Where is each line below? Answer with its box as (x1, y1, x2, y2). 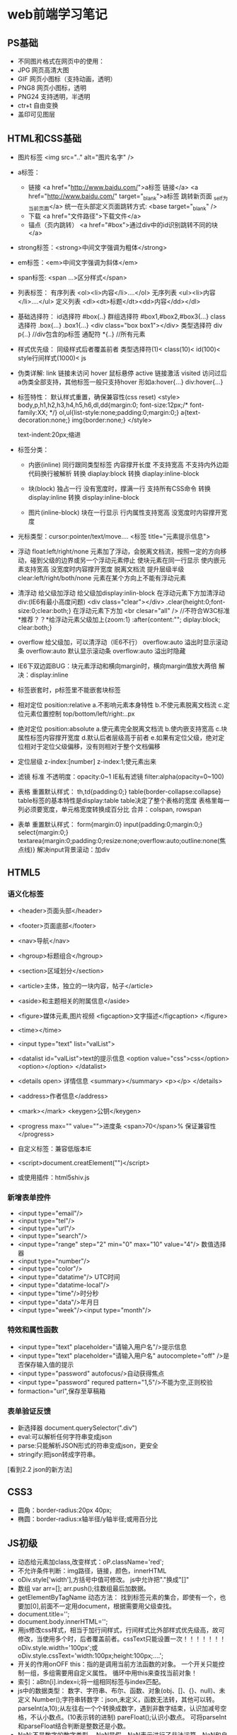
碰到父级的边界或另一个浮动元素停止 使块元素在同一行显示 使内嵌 (30, 556, 220, 565)
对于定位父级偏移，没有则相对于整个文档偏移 (30, 743, 161, 751)
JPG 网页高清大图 (17, 66, 69, 74)
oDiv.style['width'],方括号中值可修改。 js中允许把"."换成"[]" (17, 1575, 190, 1584)
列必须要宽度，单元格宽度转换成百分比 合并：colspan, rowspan (17, 805, 202, 814)
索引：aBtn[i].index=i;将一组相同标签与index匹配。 (17, 1677, 165, 1685)
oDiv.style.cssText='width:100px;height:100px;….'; (17, 1651, 164, 1660)
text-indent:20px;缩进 (17, 430, 81, 439)
